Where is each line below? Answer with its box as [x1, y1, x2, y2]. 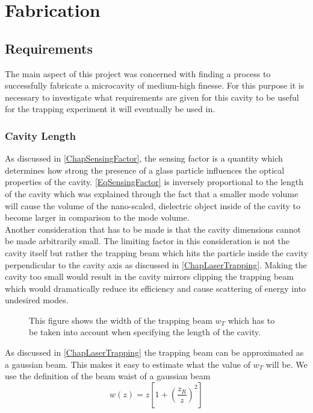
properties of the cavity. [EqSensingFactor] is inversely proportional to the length [5, 175, 304, 188]
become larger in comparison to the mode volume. [5, 211, 190, 224]
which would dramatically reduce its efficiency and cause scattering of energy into [5, 282, 306, 294]
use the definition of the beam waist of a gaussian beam [5, 370, 211, 382]
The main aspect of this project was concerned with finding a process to [5, 67, 271, 80]
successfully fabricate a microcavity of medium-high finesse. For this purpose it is [5, 79, 305, 92]
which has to [228, 314, 275, 326]
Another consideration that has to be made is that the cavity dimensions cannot [5, 222, 302, 235]
